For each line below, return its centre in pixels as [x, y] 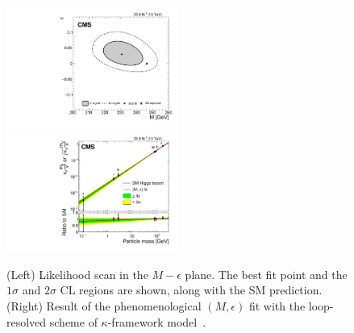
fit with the [277, 306]
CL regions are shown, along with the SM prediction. [191, 290]
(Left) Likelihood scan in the [77, 274]
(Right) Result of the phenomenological [104, 306]
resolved [27, 321]
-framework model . [157, 321]
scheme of [73, 321]
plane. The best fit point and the [266, 274]
